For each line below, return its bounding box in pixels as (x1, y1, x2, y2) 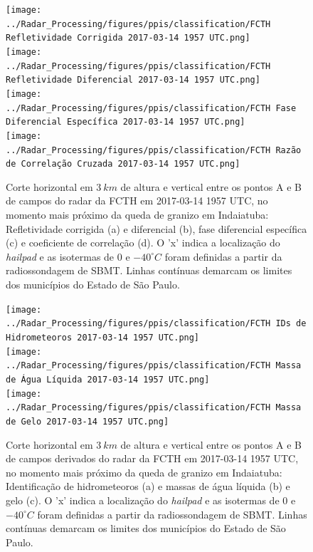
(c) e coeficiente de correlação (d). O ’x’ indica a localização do (6, 235, 280, 250)
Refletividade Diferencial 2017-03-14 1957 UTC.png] (6, 75, 260, 85)
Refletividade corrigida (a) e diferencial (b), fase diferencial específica (6, 221, 307, 236)
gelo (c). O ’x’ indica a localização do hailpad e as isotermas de (6, 492, 280, 507)
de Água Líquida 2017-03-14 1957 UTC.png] (6, 374, 210, 385)
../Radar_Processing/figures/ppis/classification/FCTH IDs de (6, 318, 307, 329)
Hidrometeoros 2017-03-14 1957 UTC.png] (6, 332, 200, 343)
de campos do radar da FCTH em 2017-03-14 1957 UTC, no (6, 193, 268, 208)
